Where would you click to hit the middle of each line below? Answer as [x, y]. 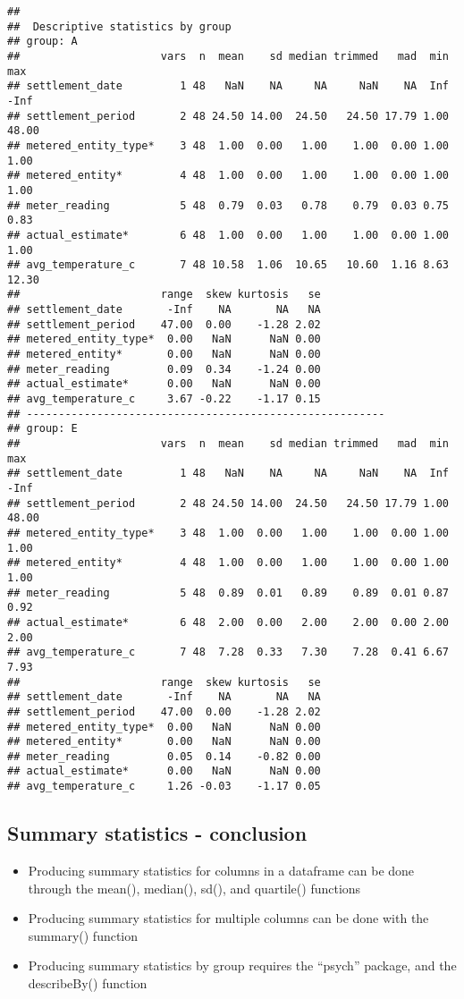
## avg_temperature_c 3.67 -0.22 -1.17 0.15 [164, 399]
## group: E [42, 429]
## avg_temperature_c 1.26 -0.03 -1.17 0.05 [164, 787]
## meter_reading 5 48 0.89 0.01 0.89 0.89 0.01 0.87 [228, 593]
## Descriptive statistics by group [119, 26]
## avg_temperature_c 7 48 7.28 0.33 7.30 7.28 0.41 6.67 [228, 652]
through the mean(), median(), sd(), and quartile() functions [194, 888]
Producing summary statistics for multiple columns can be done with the [228, 918]
